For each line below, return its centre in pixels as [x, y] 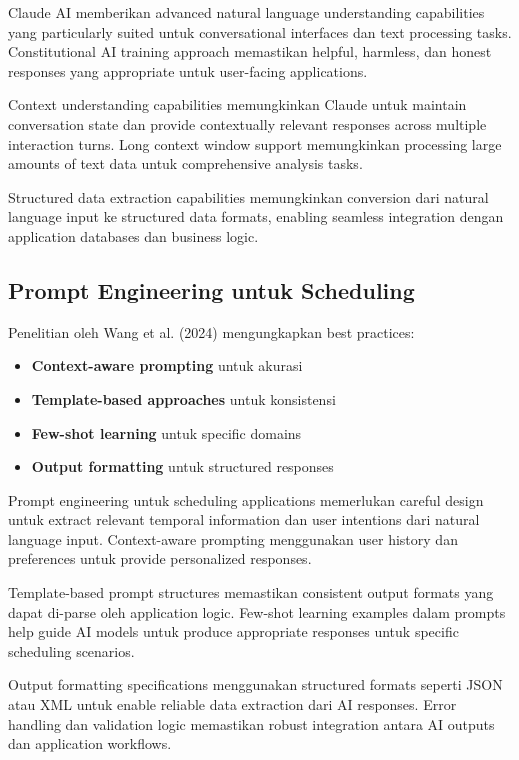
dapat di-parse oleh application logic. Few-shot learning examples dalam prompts [257, 611]
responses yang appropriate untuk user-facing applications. [188, 70]
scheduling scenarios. [71, 650]
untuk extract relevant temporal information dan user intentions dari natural [244, 519]
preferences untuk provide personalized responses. [160, 558]
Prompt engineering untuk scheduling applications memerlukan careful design [246, 499]
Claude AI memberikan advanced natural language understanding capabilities [246, 12]
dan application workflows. [90, 743]
